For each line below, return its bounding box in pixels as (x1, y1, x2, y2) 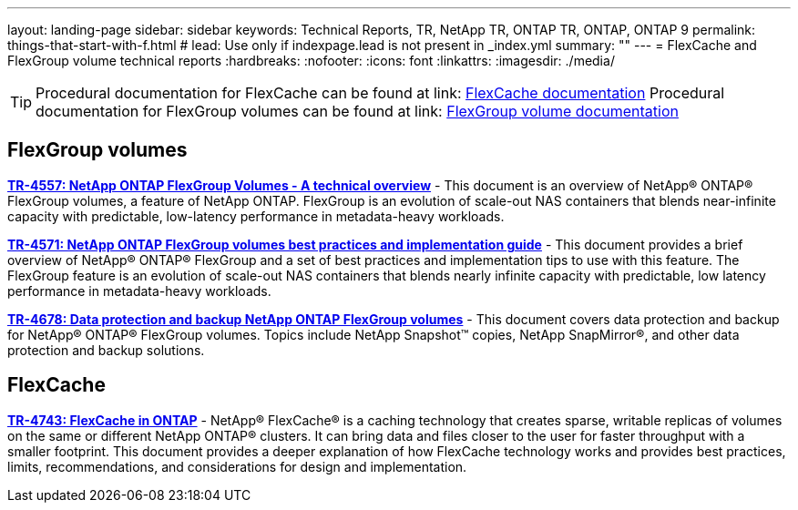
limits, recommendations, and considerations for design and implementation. (7, 458, 467, 474)
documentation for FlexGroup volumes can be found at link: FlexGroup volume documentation (36, 102, 679, 120)
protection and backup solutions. (7, 342, 205, 358)
